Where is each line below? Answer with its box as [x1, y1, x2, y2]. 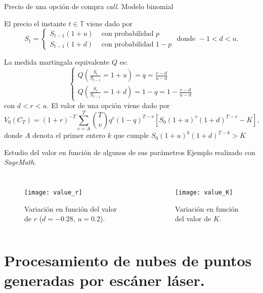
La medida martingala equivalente [4, 57, 110, 67]
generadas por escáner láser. [4, 270, 205, 290]
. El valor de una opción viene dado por [47, 100, 170, 111]
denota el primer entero [32, 130, 106, 140]
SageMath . [4, 157, 36, 167]
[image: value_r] [24, 188, 82, 196]
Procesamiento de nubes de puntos [4, 250, 252, 270]
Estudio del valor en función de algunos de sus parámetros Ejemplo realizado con [4, 146, 255, 157]
